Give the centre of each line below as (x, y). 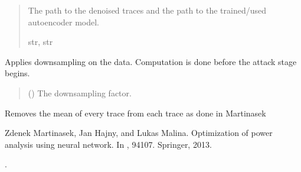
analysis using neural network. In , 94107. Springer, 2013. (108, 144)
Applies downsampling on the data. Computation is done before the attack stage (151, 61)
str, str (40, 42)
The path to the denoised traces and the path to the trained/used (147, 10)
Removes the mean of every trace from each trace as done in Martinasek (135, 113)
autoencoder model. (64, 22)
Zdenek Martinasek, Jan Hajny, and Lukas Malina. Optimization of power (139, 133)
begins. (17, 73)
